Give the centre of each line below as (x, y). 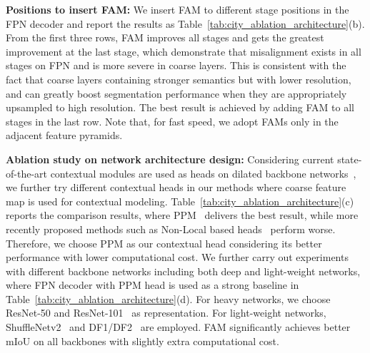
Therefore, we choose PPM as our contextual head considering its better (164, 243)
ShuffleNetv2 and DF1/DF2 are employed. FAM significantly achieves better (178, 327)
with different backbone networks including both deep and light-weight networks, (183, 271)
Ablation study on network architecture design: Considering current (170, 159)
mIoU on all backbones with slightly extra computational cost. (142, 341)
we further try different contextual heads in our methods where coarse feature (176, 187)
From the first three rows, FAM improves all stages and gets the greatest (165, 37)
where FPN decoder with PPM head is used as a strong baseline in (152, 285)
